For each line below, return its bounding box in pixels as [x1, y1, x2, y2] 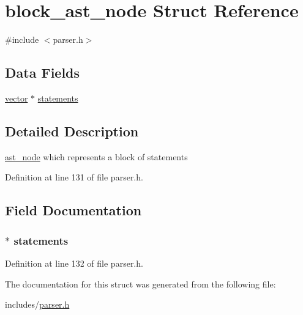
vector [5, 91, 28, 104]
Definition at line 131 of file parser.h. [5, 171, 143, 183]
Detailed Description [5, 121, 139, 140]
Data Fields [5, 63, 80, 82]
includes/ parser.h [5, 298, 70, 311]
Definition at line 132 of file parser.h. [5, 256, 143, 269]
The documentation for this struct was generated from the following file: [5, 277, 276, 290]
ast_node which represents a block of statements [5, 150, 188, 163]
